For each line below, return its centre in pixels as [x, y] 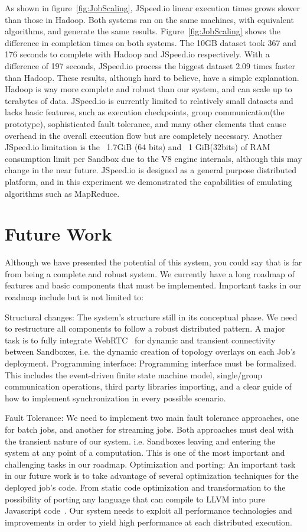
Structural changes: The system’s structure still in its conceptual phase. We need [151, 317]
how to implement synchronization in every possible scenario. [115, 398]
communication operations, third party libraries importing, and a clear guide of [148, 386]
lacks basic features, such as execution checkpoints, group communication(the [145, 112]
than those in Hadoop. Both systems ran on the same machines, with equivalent [149, 19]
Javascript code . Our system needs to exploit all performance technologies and [148, 510]
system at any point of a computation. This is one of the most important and [145, 452]
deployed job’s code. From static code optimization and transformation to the [145, 487]
